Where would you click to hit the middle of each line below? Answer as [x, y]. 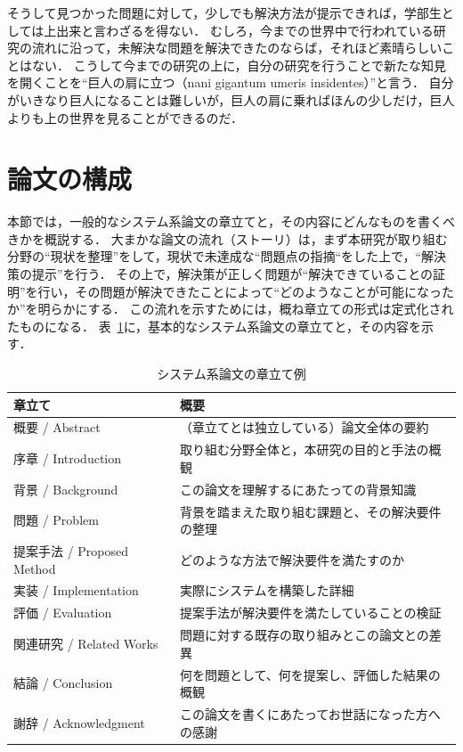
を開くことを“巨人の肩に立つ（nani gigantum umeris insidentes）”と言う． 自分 [231, 82]
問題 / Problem [56, 520]
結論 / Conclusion [63, 683]
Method [35, 568]
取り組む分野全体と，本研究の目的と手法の [304, 450]
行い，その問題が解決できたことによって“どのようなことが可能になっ [240, 291]
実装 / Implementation [76, 590]
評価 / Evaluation [63, 613]
